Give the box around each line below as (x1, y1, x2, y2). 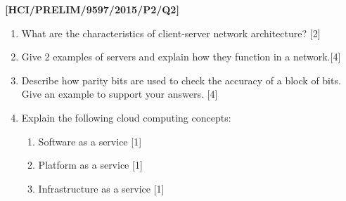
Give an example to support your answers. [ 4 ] (21, 86, 218, 101)
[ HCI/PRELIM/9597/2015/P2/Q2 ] (5, 2, 179, 16)
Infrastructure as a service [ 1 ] (38, 181, 165, 195)
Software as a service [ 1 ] (38, 134, 142, 148)
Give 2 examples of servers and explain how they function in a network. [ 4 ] (21, 49, 341, 64)
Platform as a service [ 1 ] (38, 157, 143, 172)
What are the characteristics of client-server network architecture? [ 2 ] (21, 25, 321, 40)
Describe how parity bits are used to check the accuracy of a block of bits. (21, 72, 341, 87)
